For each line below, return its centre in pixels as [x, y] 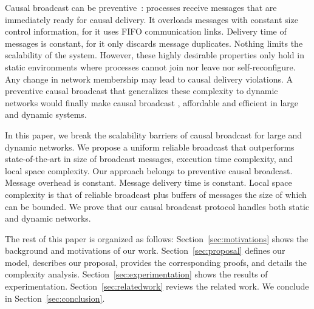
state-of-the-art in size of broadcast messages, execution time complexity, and [149, 159]
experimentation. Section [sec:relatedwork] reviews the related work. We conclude [157, 286]
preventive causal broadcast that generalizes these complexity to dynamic [142, 91]
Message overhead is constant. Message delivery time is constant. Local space [148, 182]
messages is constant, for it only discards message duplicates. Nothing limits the [154, 43]
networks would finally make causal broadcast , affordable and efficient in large [152, 102]
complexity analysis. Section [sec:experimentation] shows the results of [136, 274]
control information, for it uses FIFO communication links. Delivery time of [146, 31]
